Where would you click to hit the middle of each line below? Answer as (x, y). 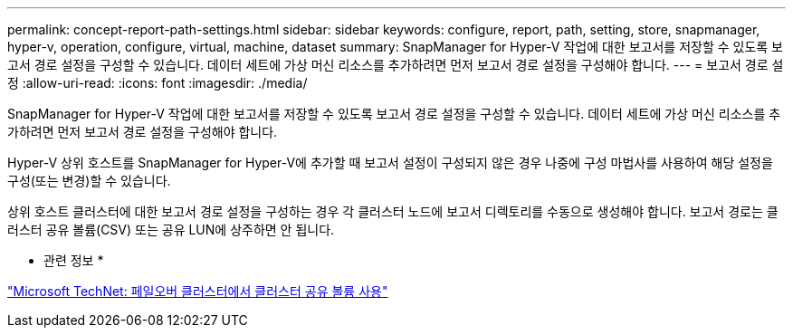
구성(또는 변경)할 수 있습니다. (89, 181)
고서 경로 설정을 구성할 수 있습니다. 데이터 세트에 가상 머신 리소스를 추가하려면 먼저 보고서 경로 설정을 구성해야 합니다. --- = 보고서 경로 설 (396, 65)
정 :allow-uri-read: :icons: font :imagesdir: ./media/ (158, 83)
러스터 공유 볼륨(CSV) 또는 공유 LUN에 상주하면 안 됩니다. (171, 230)
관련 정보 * (74, 260)
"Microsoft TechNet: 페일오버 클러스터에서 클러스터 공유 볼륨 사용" (198, 291)
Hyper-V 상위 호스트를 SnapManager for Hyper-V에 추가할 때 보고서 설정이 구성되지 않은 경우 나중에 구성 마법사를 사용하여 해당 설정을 (390, 163)
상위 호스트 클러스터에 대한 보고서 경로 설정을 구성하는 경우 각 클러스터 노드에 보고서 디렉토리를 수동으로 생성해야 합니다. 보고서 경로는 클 (393, 211)
